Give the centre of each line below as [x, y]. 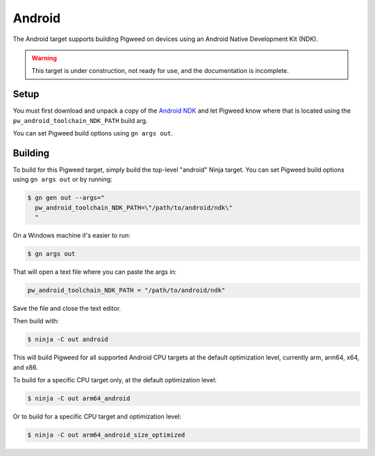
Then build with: [36, 321]
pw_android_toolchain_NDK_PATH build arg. [81, 120]
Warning [44, 58]
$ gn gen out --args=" [66, 198]
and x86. [25, 367]
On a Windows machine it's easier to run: [72, 236]
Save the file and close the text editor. [67, 308]
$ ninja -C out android [68, 340]
